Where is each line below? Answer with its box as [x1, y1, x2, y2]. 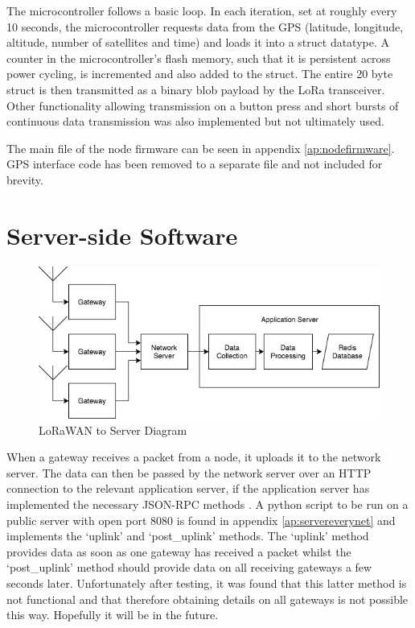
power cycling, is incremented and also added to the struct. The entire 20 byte [6, 65, 393, 82]
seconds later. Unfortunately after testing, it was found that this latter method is [6, 575, 407, 591]
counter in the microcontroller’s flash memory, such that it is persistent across [6, 49, 391, 66]
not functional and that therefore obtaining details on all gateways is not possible [6, 590, 409, 607]
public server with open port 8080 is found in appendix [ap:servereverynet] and [6, 511, 396, 528]
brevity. [6, 171, 43, 188]
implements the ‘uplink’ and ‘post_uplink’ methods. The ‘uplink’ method [6, 527, 369, 544]
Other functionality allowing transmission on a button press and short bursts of [6, 97, 399, 114]
